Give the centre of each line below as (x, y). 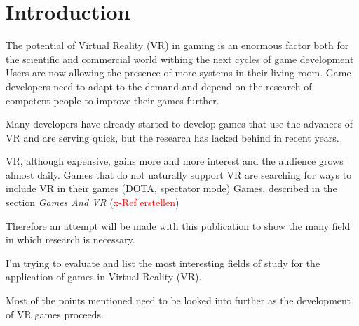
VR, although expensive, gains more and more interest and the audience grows (175, 161)
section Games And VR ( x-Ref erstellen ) (93, 202)
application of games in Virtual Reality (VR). (104, 277)
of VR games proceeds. (55, 314)
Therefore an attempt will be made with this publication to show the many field (178, 225)
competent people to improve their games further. (113, 100)
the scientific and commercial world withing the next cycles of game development (180, 59)
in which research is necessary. (70, 239)
